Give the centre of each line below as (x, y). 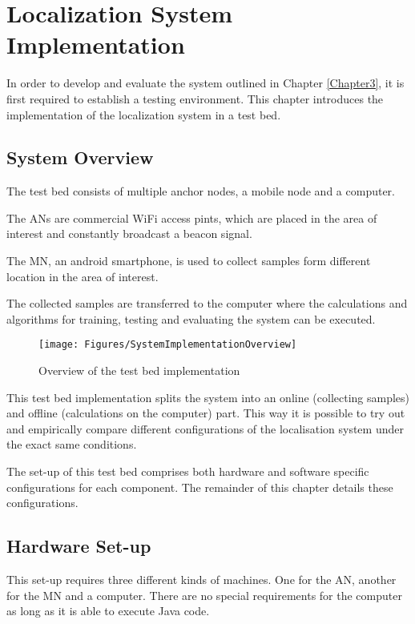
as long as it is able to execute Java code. (108, 611)
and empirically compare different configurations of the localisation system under (205, 428)
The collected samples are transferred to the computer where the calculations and (207, 303)
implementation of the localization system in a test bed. (144, 114)
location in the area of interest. (83, 276)
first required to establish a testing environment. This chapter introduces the (195, 98)
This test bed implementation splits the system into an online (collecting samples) (208, 397)
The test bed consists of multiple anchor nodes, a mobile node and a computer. (201, 191)
